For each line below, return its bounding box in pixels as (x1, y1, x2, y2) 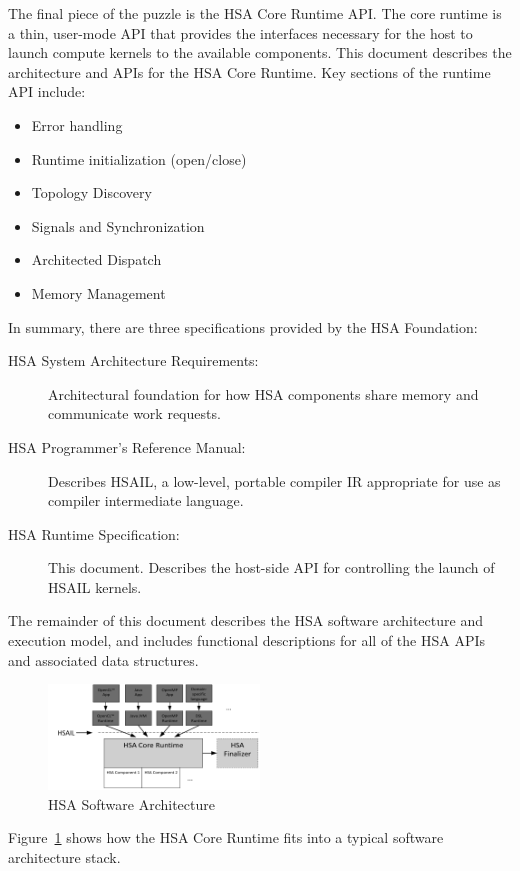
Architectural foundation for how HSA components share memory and (48, 383, 479, 404)
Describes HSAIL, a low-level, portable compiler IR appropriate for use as (48, 470, 501, 491)
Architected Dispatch (31, 249, 162, 270)
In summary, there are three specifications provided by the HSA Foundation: (8, 316, 478, 337)
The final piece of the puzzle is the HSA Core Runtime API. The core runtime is (8, 3, 502, 23)
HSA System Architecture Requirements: (8, 350, 259, 371)
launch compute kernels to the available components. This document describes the (8, 42, 512, 63)
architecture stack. (8, 847, 121, 868)
